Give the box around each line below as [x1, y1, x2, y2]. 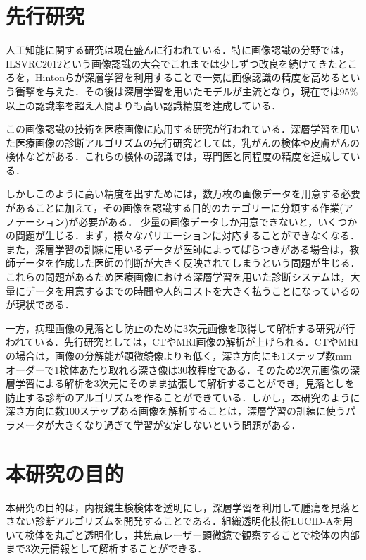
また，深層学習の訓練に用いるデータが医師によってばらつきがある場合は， [6, 241, 350, 256]
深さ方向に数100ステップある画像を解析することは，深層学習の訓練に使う [6, 403, 346, 418]
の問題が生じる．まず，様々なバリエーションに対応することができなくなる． [6, 228, 360, 243]
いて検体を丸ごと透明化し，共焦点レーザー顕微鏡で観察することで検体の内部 [6, 527, 360, 542]
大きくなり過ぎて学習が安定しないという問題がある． [54, 417, 301, 432]
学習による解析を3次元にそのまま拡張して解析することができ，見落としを [15, 376, 355, 391]
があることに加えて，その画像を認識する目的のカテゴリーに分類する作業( [6, 200, 343, 215]
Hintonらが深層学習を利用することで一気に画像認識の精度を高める [34, 70, 341, 85]
